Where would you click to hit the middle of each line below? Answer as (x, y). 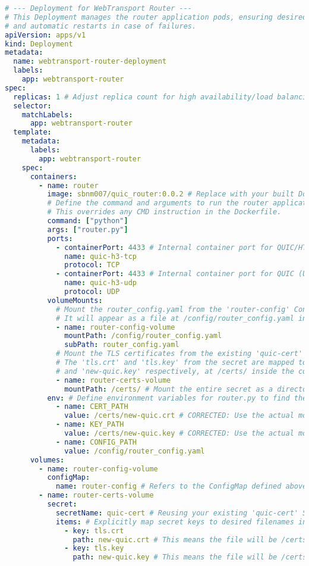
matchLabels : (47, 115)
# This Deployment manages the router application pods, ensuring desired (156, 17)
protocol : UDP (92, 292)
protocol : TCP (92, 265)
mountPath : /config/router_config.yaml (143, 336)
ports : (60, 238)
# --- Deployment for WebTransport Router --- (98, 8)
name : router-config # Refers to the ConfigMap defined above (181, 487)
